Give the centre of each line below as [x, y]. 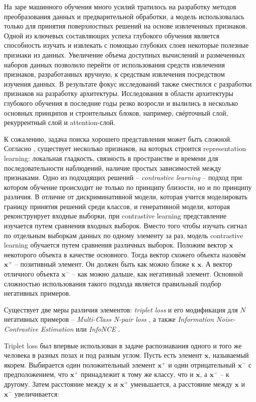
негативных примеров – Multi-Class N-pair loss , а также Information [109, 319]
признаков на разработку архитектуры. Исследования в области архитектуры [119, 93]
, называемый [229, 355]
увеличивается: [37, 393]
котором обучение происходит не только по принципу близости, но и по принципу [128, 187]
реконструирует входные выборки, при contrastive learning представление [115, 216]
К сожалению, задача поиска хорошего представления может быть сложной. [118, 139]
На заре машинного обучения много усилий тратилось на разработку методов [120, 6]
